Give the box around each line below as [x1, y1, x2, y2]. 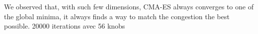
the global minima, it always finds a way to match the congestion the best [4, 11, 230, 21]
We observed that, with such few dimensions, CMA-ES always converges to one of [4, 1, 254, 11]
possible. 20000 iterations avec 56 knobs [4, 21, 125, 31]
